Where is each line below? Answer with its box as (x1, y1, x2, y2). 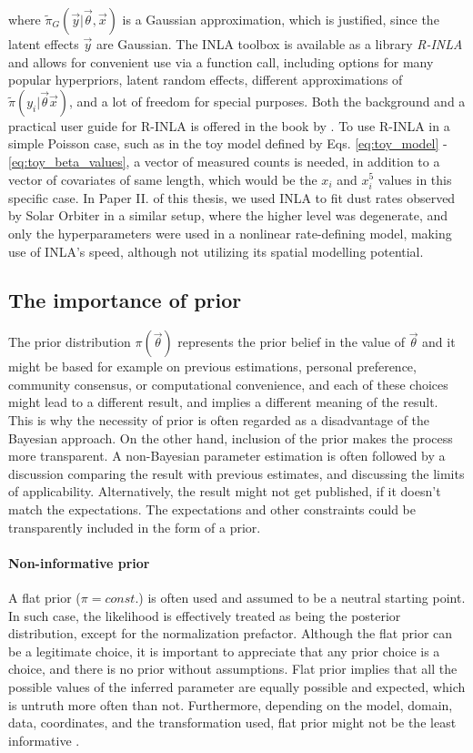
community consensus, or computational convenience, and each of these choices (8, 374, 448, 393)
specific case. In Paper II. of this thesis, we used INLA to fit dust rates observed (8, 188, 456, 207)
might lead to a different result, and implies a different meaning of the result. (8, 392, 438, 412)
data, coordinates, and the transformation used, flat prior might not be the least (8, 713, 457, 732)
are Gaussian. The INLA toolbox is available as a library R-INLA (96, 35, 463, 53)
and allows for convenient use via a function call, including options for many (8, 52, 434, 71)
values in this (377, 169, 452, 188)
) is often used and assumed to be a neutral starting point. (138, 588, 466, 607)
